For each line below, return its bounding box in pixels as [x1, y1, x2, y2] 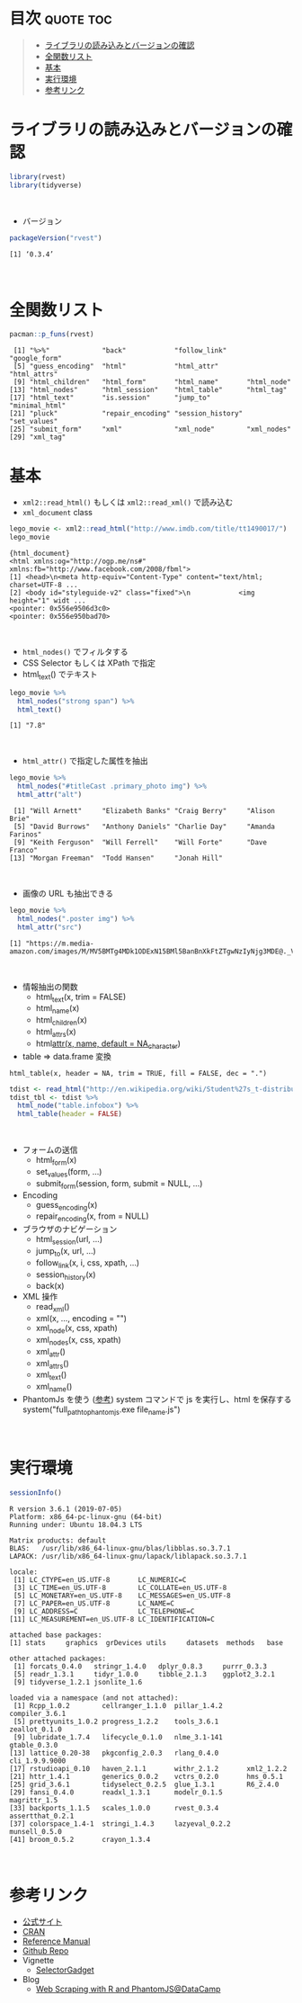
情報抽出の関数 [22, 981, 78, 992]
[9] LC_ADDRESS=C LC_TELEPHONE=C [13, 1606, 195, 1615]
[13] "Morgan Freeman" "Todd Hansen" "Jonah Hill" [9, 854, 223, 863]
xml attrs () [35, 1357, 69, 1371]
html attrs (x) [35, 1026, 76, 1039]
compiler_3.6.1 [9, 1709, 67, 1718]
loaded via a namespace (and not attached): [9, 1693, 179, 1703]
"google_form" [9, 354, 63, 363]
